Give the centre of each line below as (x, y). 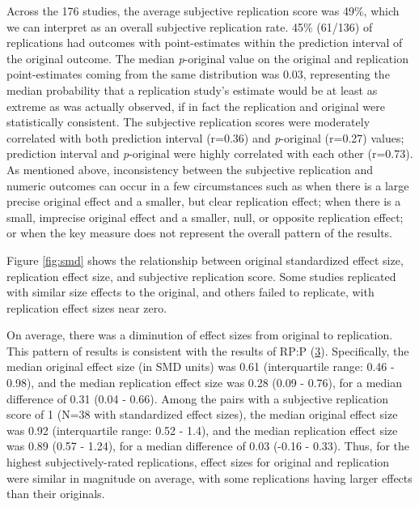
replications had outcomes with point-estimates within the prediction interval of (205, 43)
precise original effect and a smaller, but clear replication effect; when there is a (204, 201)
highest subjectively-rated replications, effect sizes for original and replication (198, 462)
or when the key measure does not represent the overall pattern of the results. (200, 233)
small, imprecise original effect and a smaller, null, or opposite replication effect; (205, 217)
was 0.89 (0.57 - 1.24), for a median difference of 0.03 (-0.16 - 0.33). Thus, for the (208, 446)
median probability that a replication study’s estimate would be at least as (192, 89)
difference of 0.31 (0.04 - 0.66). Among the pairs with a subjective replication (197, 398)
